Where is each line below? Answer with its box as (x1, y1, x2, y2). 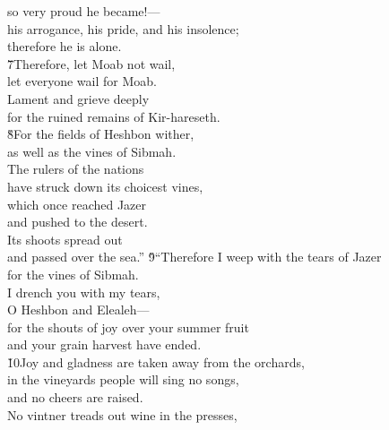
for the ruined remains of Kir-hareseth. (7, 107, 220, 125)
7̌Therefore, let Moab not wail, (7, 54, 176, 73)
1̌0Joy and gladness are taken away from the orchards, (7, 352, 305, 371)
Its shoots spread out (7, 229, 123, 248)
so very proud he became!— (7, 2, 160, 20)
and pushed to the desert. (7, 212, 148, 231)
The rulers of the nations (7, 159, 144, 178)
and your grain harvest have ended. (7, 335, 202, 354)
